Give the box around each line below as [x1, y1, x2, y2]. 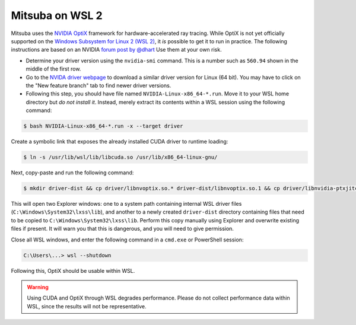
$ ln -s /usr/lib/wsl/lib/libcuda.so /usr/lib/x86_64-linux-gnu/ [23, 154, 218, 161]
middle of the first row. [26, 65, 81, 72]
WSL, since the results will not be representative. [27, 302, 147, 310]
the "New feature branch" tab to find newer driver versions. [26, 82, 171, 89]
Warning [27, 283, 49, 291]
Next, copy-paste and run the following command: [11, 169, 134, 176]
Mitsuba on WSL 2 [11, 9, 103, 22]
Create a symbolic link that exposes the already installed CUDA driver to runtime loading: [11, 138, 228, 145]
